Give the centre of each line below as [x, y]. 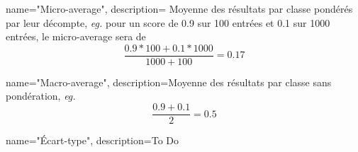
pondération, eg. [41, 96]
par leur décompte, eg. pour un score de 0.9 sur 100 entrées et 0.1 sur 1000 [168, 22]
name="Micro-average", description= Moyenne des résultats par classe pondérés [179, 8]
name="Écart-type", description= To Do [92, 140]
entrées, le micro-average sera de [76, 36]
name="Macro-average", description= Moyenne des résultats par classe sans [169, 82]
